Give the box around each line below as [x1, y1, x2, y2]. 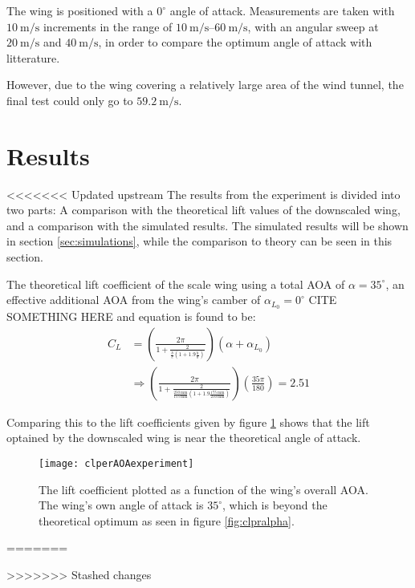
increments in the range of [43, 18, 173, 34]
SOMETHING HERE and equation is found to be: [6, 308, 256, 325]
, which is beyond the [222, 497, 328, 513]
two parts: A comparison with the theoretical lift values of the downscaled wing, [6, 201, 401, 218]
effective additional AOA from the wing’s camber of [6, 291, 261, 308]
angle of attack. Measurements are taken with [169, 2, 395, 18]
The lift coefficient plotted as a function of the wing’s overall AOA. [39, 481, 368, 497]
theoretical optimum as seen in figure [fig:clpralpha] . [39, 512, 295, 529]
